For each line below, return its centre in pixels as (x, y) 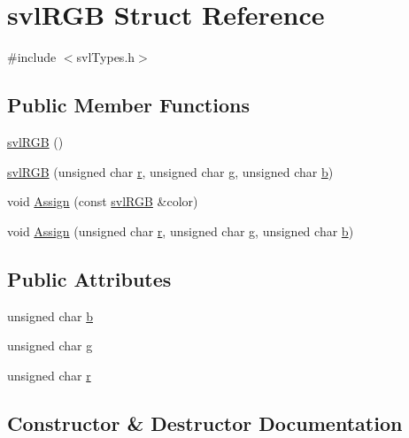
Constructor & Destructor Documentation (205, 423)
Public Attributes (89, 278)
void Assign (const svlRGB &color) (103, 201)
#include (32, 57)
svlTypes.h (106, 57)
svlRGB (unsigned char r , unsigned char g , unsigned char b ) (170, 171)
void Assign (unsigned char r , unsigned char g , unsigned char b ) (181, 231)
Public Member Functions (128, 105)
